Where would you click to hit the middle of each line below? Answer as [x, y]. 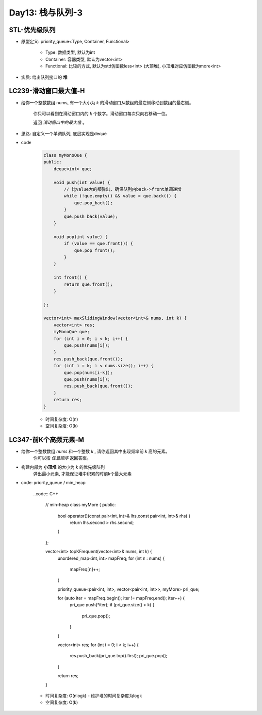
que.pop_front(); [95, 250]
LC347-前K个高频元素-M [47, 440]
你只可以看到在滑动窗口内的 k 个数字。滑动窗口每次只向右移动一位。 [101, 114]
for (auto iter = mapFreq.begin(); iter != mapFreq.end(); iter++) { [121, 598]
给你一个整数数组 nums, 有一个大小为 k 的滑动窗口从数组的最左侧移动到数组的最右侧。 [107, 102]
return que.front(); [88, 284]
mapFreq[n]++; [85, 569]
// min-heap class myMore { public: [81, 505]
